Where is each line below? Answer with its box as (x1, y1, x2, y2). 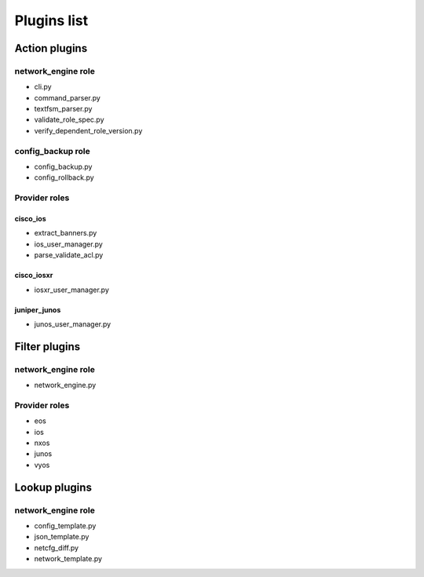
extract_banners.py (34, 228, 97, 238)
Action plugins (14, 42, 88, 55)
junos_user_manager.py (34, 319, 111, 329)
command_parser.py (34, 93, 101, 102)
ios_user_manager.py (34, 239, 104, 249)
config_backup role (14, 145, 90, 156)
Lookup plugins (14, 480, 92, 494)
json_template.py (34, 532, 90, 542)
